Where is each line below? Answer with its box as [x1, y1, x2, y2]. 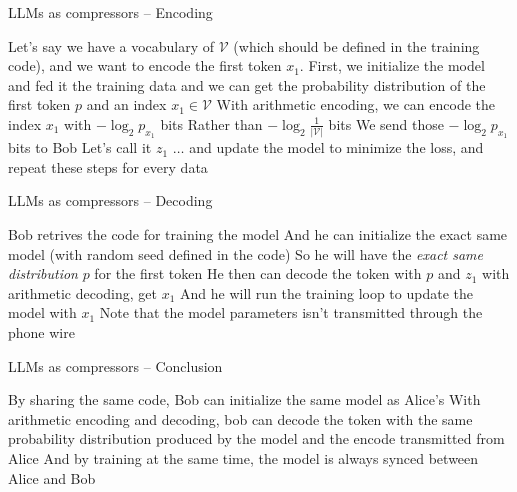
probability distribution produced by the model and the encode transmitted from [8, 428, 505, 449]
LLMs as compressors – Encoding [8, 2, 213, 22]
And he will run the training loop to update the [180, 282, 473, 303]
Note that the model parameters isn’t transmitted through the [99, 302, 483, 323]
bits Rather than [160, 113, 263, 134]
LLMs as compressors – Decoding [8, 190, 213, 211]
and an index [86, 94, 167, 115]
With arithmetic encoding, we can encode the [216, 94, 496, 115]
